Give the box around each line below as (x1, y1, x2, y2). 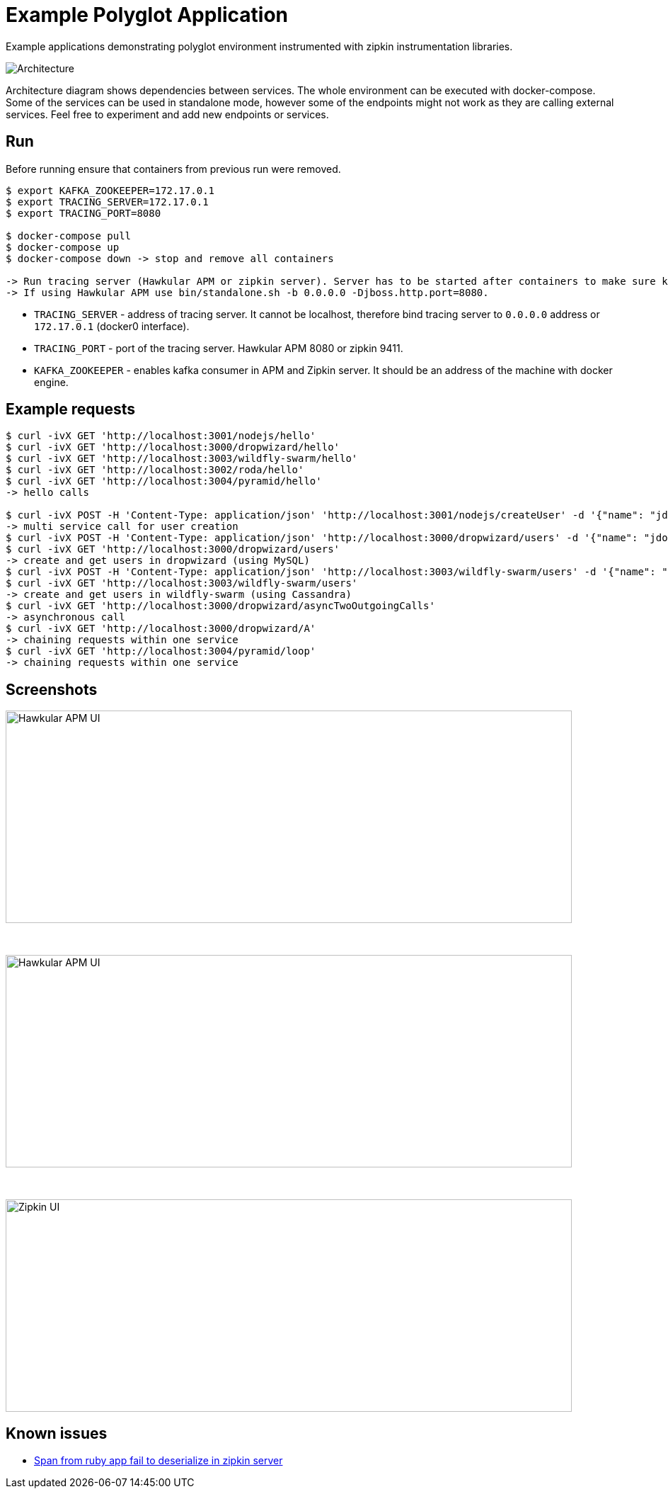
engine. (34, 375, 69, 388)
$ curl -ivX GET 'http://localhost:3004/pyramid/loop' (6, 645, 316, 657)
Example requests (6, 400, 136, 419)
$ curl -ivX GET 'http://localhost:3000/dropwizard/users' (6, 543, 340, 555)
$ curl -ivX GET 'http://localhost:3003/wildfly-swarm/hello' (6, 453, 358, 465)
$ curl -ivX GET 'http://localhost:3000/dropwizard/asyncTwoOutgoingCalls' (6, 600, 435, 612)
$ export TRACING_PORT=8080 (6, 207, 161, 219)
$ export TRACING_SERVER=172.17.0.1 (6, 196, 209, 208)
